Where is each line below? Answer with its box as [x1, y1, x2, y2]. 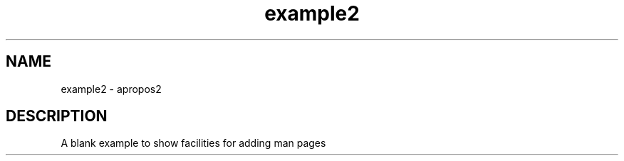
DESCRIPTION [6, 107, 108, 126]
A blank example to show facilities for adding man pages [61, 137, 326, 150]
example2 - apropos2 [61, 82, 162, 95]
